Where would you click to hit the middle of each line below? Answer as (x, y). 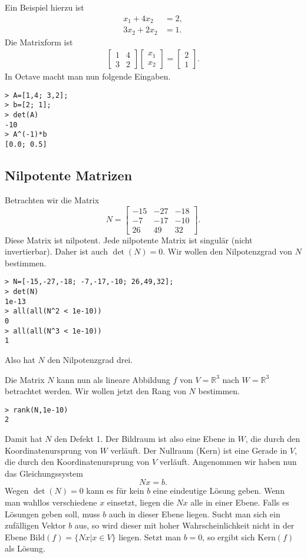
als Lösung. (25, 548)
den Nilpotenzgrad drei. (90, 359)
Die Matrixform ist (39, 42)
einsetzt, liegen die (140, 502)
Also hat (20, 359)
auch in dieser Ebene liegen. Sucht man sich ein (194, 514)
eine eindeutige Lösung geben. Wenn (219, 491)
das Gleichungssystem (44, 473)
